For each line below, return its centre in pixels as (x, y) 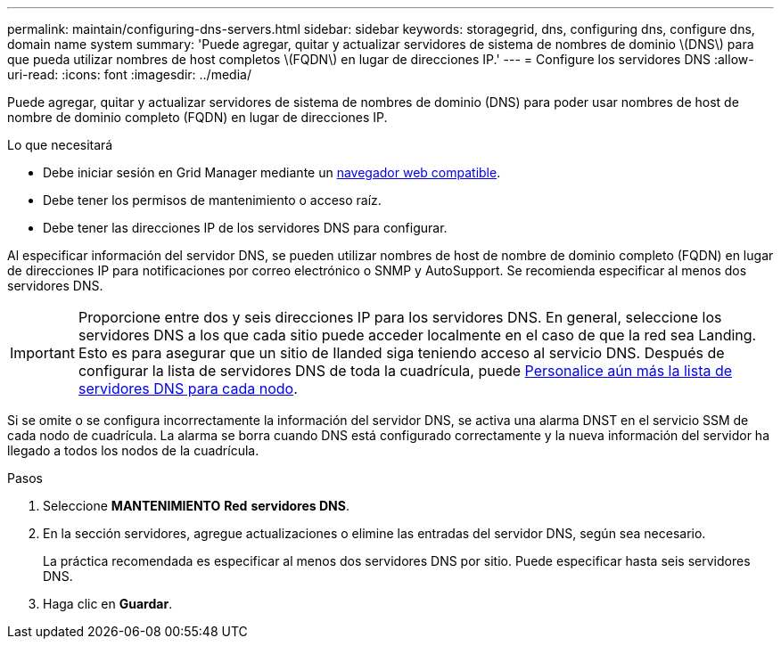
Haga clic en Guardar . (108, 604)
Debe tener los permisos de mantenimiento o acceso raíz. (212, 200)
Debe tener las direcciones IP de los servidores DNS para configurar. (245, 228)
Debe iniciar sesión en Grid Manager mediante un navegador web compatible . (272, 172)
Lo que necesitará (60, 145)
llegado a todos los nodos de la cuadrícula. (133, 450)
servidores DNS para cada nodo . (188, 388)
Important (42, 353)
